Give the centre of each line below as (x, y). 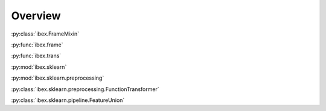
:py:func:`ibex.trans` (36, 56)
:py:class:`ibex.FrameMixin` (45, 34)
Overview (36, 16)
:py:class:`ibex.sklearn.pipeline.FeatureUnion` (68, 100)
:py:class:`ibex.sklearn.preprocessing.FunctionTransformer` (85, 89)
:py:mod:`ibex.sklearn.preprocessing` (58, 78)
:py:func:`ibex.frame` (37, 45)
